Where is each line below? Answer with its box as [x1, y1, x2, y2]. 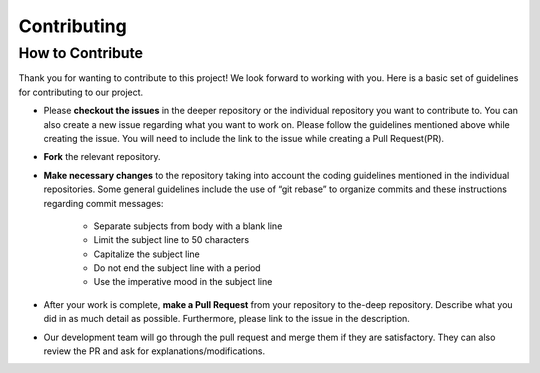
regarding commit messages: [43, 197, 164, 209]
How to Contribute [18, 44, 144, 62]
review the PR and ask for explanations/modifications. [43, 345, 265, 357]
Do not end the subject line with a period [93, 262, 261, 274]
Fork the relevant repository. [43, 151, 161, 163]
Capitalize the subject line [93, 248, 200, 260]
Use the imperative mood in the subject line [93, 276, 273, 288]
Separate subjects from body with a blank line [93, 220, 283, 232]
